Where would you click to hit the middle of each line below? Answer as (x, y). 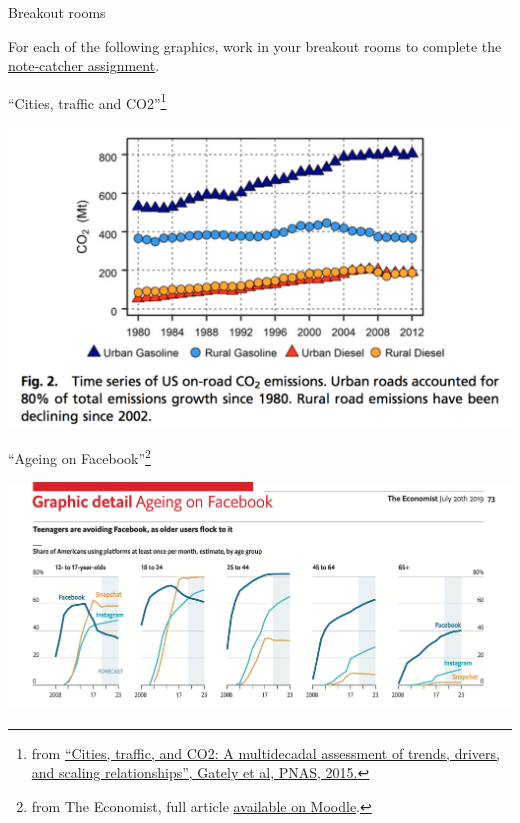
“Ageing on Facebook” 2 (79, 456)
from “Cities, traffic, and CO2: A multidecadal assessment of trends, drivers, (265, 752)
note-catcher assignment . (84, 65)
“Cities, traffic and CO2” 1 (87, 101)
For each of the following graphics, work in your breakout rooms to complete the (255, 45)
